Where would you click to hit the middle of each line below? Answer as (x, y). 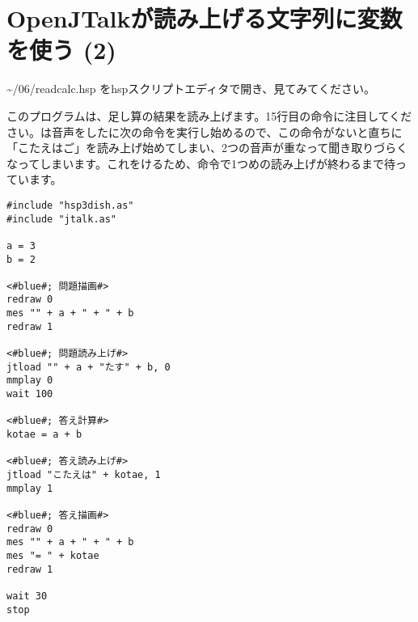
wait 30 (27, 596)
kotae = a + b (44, 435)
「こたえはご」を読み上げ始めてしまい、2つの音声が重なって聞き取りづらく (207, 148)
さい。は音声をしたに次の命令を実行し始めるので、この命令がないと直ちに (205, 131)
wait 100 (30, 394)
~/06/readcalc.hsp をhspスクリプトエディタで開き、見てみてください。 (191, 89)
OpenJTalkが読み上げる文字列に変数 (205, 18)
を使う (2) (61, 50)
